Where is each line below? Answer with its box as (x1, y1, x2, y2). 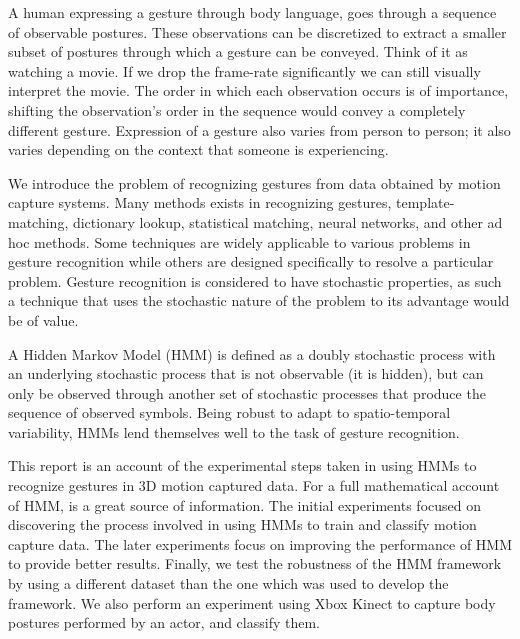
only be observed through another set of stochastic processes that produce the (8, 382, 486, 403)
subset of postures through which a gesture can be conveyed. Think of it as (8, 41, 468, 62)
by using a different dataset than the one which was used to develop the (8, 573, 449, 594)
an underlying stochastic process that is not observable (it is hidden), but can (8, 363, 484, 384)
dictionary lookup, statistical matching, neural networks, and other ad (72, 211, 503, 232)
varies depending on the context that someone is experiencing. (8, 139, 389, 160)
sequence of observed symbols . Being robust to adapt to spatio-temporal (8, 402, 451, 423)
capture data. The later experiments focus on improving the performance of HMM (8, 533, 513, 554)
